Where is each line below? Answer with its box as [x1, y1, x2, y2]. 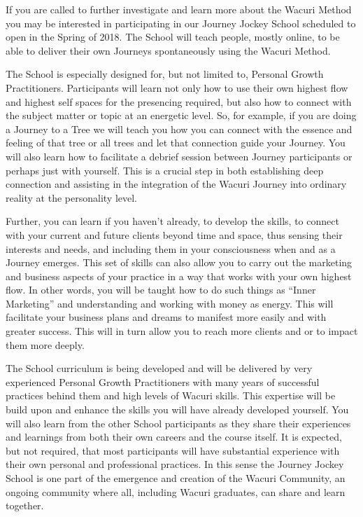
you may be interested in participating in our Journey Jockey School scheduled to [6, 15, 356, 30]
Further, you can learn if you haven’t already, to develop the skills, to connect [6, 214, 339, 228]
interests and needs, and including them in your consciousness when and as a [6, 241, 336, 256]
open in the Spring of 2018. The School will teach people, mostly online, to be [6, 29, 340, 44]
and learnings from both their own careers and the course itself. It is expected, [6, 429, 342, 444]
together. [6, 498, 44, 513]
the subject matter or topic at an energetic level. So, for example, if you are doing [6, 108, 357, 123]
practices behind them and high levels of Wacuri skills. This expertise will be [6, 388, 336, 403]
